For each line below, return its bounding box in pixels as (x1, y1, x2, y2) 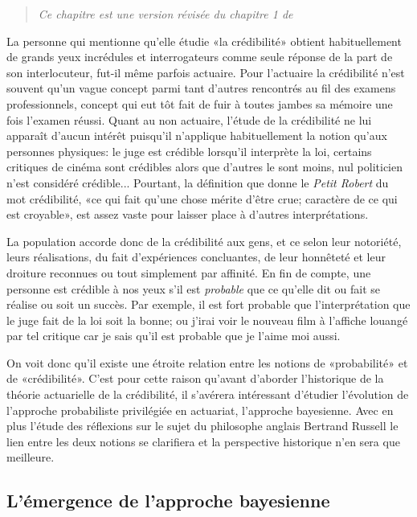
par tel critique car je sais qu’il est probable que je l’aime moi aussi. (6, 327, 341, 344)
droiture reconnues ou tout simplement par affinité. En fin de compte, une (6, 264, 371, 281)
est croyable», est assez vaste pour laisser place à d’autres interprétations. (6, 206, 369, 223)
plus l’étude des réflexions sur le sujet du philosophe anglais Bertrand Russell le (6, 417, 399, 434)
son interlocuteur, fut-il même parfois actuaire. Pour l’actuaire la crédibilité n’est (6, 64, 405, 80)
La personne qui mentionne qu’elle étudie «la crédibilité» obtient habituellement (6, 32, 402, 49)
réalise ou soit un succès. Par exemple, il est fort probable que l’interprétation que (6, 296, 411, 313)
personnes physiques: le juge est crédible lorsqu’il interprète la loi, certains (6, 142, 372, 159)
